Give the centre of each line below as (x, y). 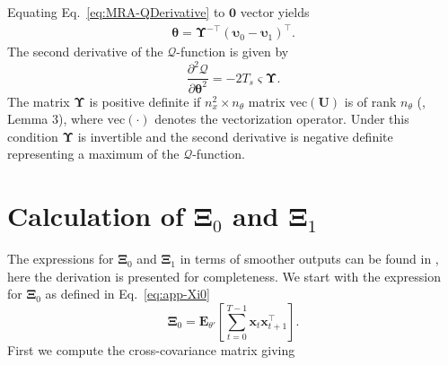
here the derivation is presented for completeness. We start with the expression (224, 276)
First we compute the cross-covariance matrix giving (151, 349)
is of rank (370, 101)
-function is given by (233, 52)
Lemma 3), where (55, 119)
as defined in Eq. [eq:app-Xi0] (128, 294)
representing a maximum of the (93, 154)
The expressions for (61, 259)
